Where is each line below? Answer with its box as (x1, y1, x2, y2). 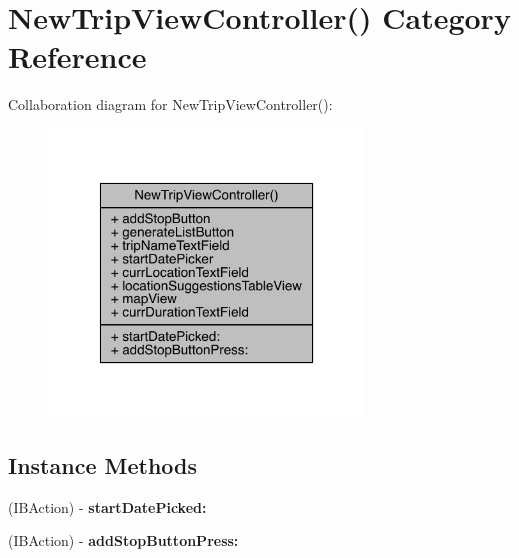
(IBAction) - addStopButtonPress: (8, 530, 239, 551)
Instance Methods (8, 449, 197, 480)
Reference (8, 36, 147, 77)
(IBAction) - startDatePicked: (8, 496, 207, 517)
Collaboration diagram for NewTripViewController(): (8, 94, 333, 115)
